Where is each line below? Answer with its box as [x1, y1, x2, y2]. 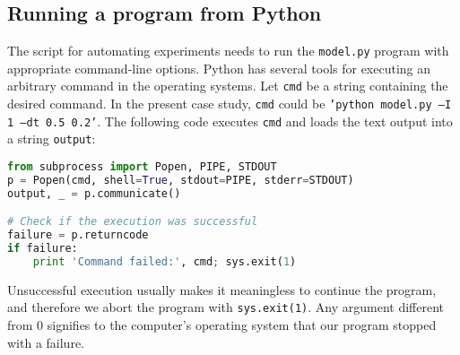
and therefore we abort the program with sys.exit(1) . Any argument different [7, 298, 444, 316]
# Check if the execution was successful [7, 215, 258, 229]
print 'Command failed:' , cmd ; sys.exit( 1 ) [32, 255, 297, 268]
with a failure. [7, 333, 85, 351]
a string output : [7, 129, 96, 148]
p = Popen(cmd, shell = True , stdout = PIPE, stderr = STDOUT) [7, 173, 354, 186]
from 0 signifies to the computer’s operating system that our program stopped [7, 316, 437, 334]
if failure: [7, 242, 78, 255]
